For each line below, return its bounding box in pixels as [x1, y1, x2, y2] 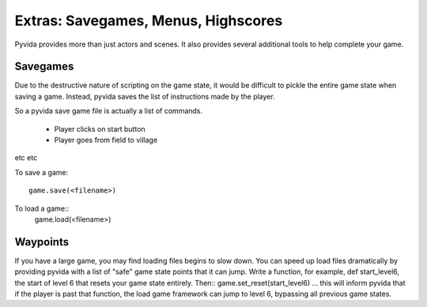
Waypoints [14, 235, 70, 249]
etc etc [14, 153, 38, 163]
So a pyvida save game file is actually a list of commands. [14, 107, 203, 116]
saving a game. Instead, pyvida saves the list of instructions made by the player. [14, 92, 276, 101]
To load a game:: [14, 204, 70, 213]
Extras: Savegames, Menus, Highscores [14, 12, 283, 29]
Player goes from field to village [54, 135, 158, 145]
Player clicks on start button [54, 124, 145, 133]
